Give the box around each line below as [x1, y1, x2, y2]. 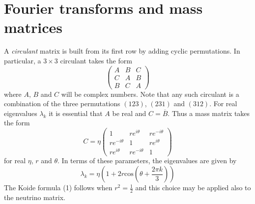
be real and [112, 108, 146, 118]
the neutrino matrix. [4, 192, 65, 202]
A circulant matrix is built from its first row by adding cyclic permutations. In [4, 46, 240, 56]
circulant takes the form [60, 55, 132, 65]
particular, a [4, 55, 41, 65]
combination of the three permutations [4, 98, 120, 109]
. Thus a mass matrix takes [168, 108, 250, 118]
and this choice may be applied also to [135, 182, 251, 193]
